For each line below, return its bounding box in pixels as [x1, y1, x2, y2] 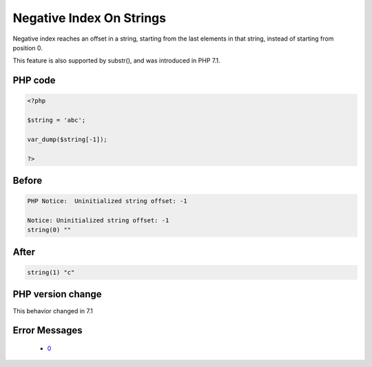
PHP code [12, 74, 56, 86]
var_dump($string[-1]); [27, 135, 108, 143]
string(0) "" [27, 226, 72, 234]
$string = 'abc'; [27, 116, 86, 124]
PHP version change [12, 289, 103, 300]
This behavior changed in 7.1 [12, 306, 93, 315]
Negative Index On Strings [12, 10, 167, 25]
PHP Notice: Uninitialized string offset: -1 [27, 197, 187, 205]
